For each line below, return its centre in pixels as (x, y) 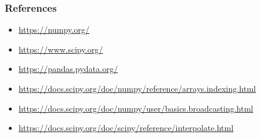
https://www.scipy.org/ (61, 49)
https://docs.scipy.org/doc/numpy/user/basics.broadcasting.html (136, 108)
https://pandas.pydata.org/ (68, 69)
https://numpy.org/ (54, 30)
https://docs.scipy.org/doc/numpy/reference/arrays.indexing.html (137, 88)
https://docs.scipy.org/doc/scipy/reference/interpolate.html (126, 128)
